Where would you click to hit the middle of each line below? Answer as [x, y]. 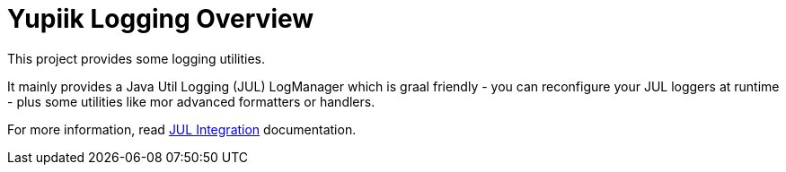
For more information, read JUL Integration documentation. [182, 129]
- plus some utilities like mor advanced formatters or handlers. [191, 101]
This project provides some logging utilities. [137, 58]
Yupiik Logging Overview [161, 19]
